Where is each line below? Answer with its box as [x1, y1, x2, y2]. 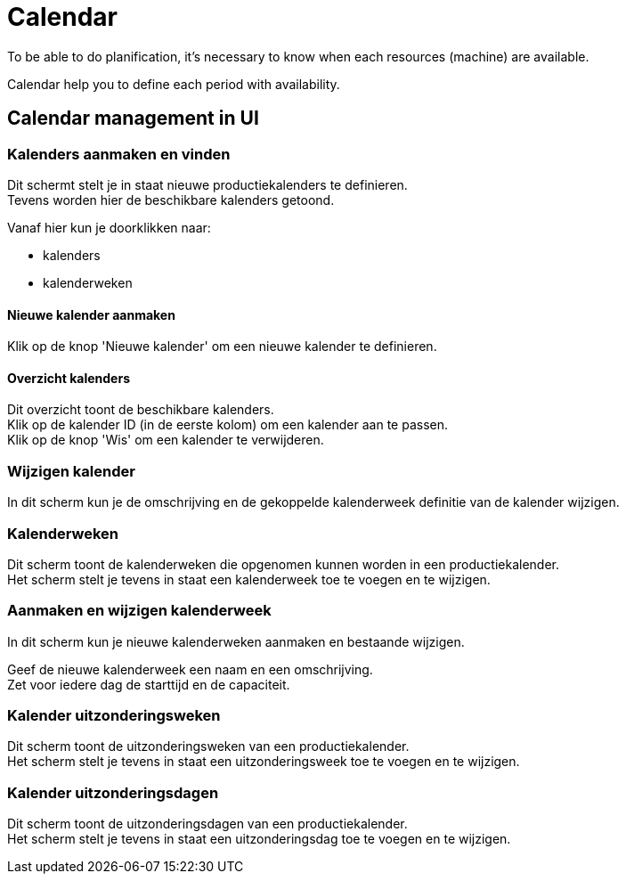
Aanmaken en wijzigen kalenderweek [7, 601, 272, 620]
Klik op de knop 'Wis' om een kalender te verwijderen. [7, 432, 324, 448]
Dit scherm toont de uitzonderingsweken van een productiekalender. [7, 738, 410, 755]
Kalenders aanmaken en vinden [7, 144, 231, 163]
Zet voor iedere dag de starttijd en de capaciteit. [7, 676, 290, 692]
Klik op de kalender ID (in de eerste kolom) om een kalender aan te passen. [7, 417, 448, 433]
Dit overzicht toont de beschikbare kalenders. [7, 402, 274, 418]
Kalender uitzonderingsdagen [7, 783, 219, 802]
